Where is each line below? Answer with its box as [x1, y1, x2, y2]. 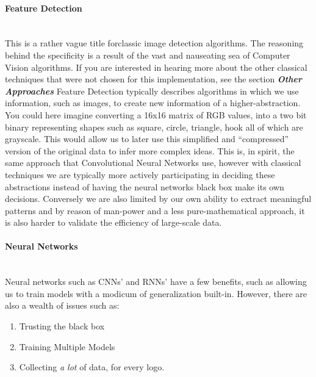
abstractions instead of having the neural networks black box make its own [5, 180, 284, 193]
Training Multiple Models [19, 340, 115, 353]
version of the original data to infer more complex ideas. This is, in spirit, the [5, 144, 295, 157]
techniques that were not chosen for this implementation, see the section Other [5, 73, 302, 85]
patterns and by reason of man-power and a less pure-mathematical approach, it [5, 204, 305, 217]
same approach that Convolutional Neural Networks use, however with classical [5, 156, 301, 169]
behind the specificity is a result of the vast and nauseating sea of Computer [5, 48, 290, 61]
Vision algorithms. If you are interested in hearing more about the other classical [5, 60, 307, 73]
